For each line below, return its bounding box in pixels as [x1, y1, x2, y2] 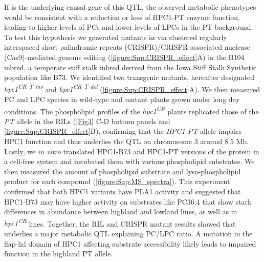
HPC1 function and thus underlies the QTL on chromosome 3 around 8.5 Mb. [4, 136, 249, 147]
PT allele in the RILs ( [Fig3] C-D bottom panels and [4, 115, 170, 126]
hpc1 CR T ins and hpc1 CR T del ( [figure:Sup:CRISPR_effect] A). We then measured [4, 82, 260, 94]
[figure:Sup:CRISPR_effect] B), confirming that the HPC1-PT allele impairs [4, 126, 241, 136]
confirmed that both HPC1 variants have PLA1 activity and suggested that [4, 186, 241, 196]
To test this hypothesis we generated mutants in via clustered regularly [4, 31, 227, 42]
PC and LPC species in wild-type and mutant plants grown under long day [4, 94, 240, 104]
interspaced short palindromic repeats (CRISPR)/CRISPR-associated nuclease [4, 42, 250, 52]
